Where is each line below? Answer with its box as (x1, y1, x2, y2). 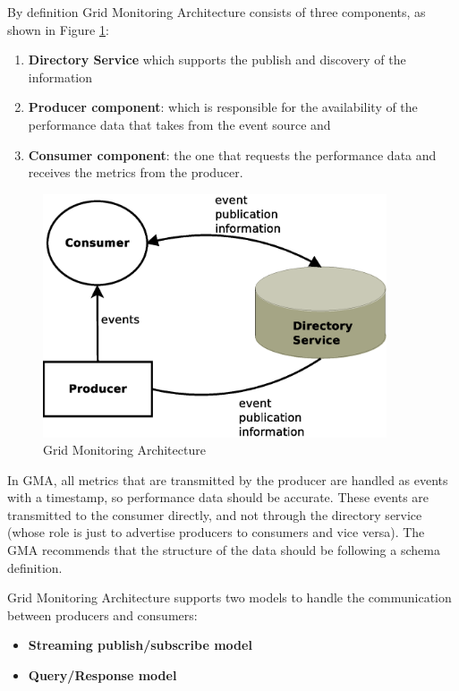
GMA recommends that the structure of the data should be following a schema (7, 541, 440, 559)
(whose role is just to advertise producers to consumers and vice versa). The (7, 523, 425, 542)
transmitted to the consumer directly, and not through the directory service (7, 505, 422, 524)
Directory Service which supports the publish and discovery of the (28, 50, 406, 69)
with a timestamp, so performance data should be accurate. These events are (7, 488, 429, 507)
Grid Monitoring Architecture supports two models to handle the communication (7, 588, 452, 607)
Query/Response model (28, 666, 177, 685)
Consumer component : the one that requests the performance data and (28, 145, 437, 164)
